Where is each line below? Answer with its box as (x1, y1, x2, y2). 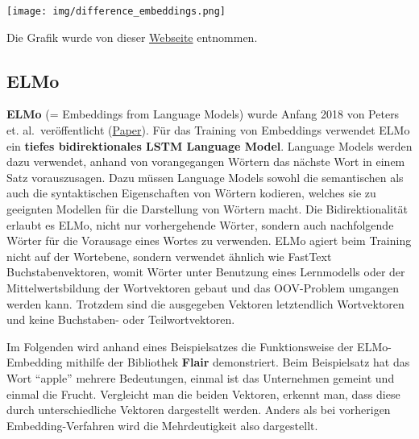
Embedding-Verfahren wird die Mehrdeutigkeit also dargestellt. (6, 416, 318, 433)
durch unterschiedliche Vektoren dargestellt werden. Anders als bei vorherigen (6, 401, 391, 418)
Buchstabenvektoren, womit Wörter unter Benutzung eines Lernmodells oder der (6, 263, 405, 280)
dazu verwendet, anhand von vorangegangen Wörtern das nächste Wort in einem (6, 153, 405, 170)
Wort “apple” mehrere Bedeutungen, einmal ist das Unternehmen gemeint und (6, 369, 395, 386)
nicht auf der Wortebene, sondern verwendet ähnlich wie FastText (6, 247, 332, 264)
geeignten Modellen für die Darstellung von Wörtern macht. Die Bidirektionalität (6, 201, 408, 217)
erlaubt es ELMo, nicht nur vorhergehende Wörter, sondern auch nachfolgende (6, 216, 394, 233)
